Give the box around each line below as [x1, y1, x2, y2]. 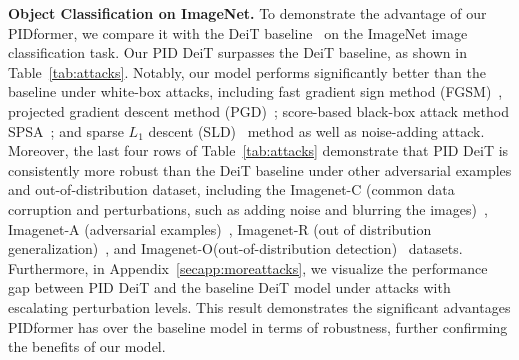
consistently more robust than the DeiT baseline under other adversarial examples [8, 159, 512, 180]
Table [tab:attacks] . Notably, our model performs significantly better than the [8, 61, 487, 82]
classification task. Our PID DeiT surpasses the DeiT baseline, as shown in [8, 42, 467, 63]
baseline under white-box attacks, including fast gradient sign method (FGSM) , [8, 81, 503, 102]
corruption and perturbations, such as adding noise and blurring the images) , [8, 198, 488, 219]
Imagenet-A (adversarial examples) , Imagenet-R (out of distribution [8, 218, 432, 239]
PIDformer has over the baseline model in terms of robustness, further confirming [8, 316, 508, 337]
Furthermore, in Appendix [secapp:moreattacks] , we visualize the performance [8, 257, 488, 278]
